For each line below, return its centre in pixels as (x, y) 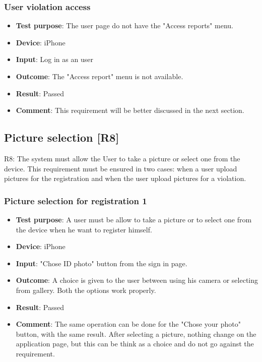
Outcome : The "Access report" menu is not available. (100, 76)
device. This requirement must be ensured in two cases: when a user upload (121, 168)
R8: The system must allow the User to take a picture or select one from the (122, 158)
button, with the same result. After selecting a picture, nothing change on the (136, 334)
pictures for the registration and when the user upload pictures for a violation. (125, 178)
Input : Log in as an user (54, 59)
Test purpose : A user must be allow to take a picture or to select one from (134, 219)
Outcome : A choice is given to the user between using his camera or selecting (137, 280)
